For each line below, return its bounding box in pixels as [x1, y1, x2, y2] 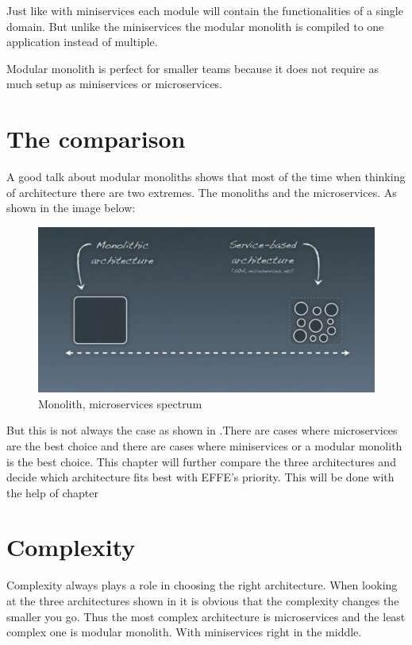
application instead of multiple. [6, 33, 158, 50]
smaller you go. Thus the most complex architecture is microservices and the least [6, 608, 406, 624]
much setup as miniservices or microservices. [6, 75, 223, 92]
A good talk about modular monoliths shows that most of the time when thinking [6, 168, 406, 185]
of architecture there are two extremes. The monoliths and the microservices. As [6, 183, 397, 200]
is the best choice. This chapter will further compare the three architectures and [6, 453, 396, 469]
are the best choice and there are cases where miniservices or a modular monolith [6, 437, 402, 454]
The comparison [6, 122, 186, 155]
